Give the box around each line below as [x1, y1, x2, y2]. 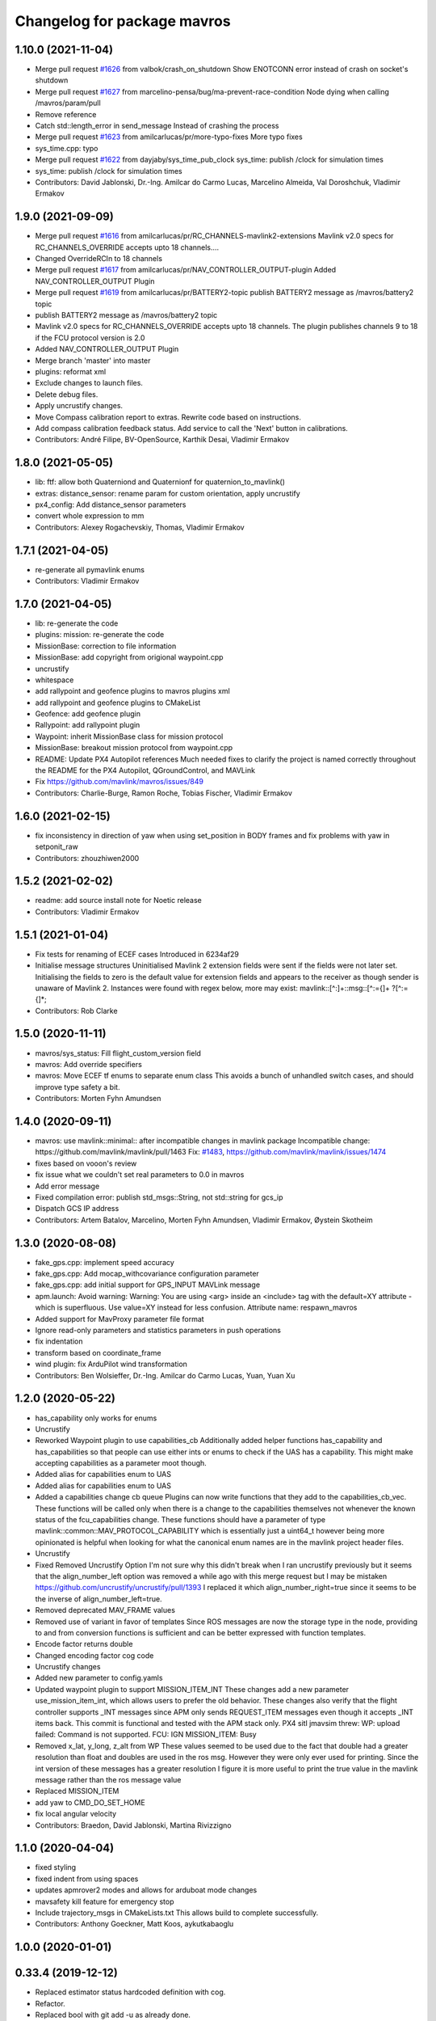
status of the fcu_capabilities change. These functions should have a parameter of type [35, 1515, 326, 1525]
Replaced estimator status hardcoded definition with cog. [35, 1987, 226, 1997]
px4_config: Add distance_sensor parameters [35, 500, 187, 509]
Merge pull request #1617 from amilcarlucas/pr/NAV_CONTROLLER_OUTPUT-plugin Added [35, 265, 337, 275]
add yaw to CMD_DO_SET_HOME [35, 1797, 145, 1807]
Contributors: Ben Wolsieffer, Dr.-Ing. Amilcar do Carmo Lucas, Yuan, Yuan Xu [35, 1370, 296, 1380]
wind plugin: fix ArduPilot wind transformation [35, 1359, 187, 1369]
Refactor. [35, 1998, 66, 2008]
